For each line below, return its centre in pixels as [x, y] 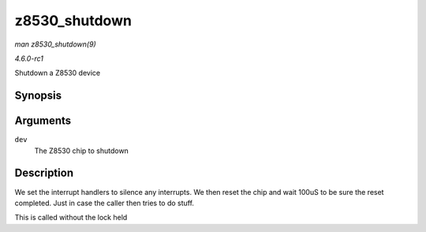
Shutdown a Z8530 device [58, 73]
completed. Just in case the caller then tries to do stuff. [105, 203]
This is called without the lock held [71, 218]
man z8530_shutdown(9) [55, 44]
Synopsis [38, 96]
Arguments [43, 121]
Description [44, 173]
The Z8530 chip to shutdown [82, 151]
